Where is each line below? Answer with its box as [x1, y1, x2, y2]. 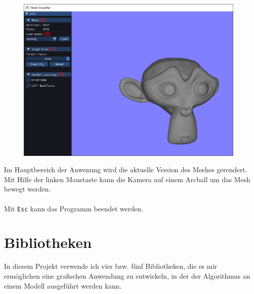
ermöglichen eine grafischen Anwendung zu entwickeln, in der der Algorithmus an [4, 270, 251, 281]
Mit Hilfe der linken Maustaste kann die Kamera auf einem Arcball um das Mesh [4, 174, 251, 184]
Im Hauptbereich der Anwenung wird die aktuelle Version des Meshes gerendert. [4, 164, 248, 175]
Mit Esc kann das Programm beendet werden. [4, 203, 143, 213]
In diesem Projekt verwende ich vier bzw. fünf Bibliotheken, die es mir [4, 261, 217, 271]
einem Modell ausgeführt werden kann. [4, 280, 122, 291]
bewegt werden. [4, 184, 51, 194]
